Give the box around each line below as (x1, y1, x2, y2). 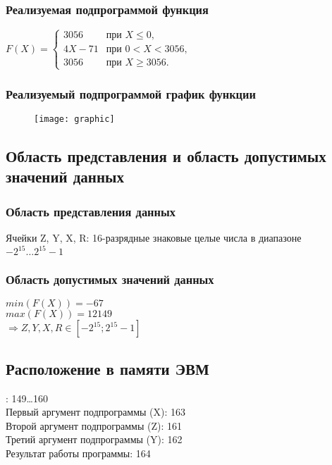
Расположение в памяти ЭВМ (6, 357, 209, 379)
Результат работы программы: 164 (6, 445, 151, 460)
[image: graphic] (34, 114, 115, 125)
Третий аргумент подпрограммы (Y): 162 (6, 432, 183, 447)
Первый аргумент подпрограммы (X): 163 (6, 404, 186, 419)
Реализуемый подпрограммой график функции (6, 85, 256, 102)
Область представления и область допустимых (6, 145, 326, 167)
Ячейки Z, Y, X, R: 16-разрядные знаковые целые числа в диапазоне (6, 230, 302, 245)
